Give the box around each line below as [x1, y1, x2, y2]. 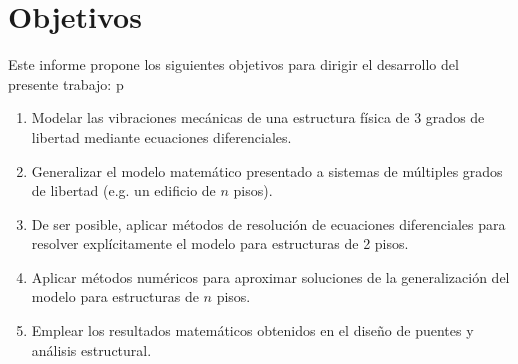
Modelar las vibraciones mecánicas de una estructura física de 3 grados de [31, 107, 485, 128]
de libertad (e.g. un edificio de [31, 180, 216, 201]
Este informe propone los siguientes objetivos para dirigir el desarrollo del [8, 54, 459, 75]
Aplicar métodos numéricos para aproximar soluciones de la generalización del [31, 266, 510, 287]
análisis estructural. [31, 339, 152, 360]
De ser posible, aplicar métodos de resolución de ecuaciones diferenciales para [31, 213, 506, 234]
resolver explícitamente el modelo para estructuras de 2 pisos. [31, 233, 409, 254]
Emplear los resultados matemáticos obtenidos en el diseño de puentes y [31, 320, 474, 341]
